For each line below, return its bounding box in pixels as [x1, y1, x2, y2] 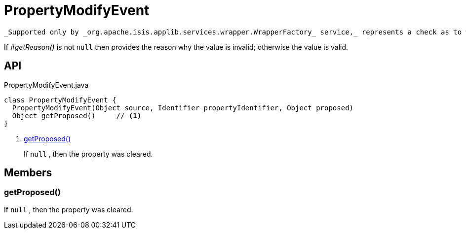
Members [4, 166, 52, 179]
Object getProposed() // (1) [12, 111, 142, 120]
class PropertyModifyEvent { [4, 96, 116, 104]
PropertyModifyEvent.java [4, 80, 89, 89]
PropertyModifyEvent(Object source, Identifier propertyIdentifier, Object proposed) [12, 103, 354, 112]
